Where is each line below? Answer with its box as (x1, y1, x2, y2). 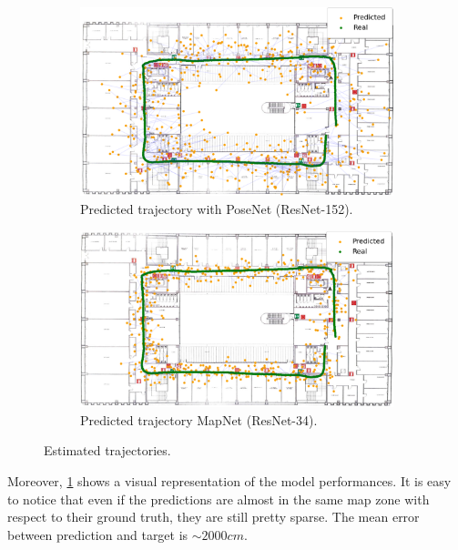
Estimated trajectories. (44, 441, 171, 460)
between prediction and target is (7, 525, 188, 544)
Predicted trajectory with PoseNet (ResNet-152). (80, 199, 353, 218)
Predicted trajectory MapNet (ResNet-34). (80, 410, 318, 429)
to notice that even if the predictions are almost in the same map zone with (7, 489, 430, 508)
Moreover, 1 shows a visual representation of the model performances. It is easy (7, 472, 452, 491)
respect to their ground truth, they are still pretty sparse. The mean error (7, 507, 420, 526)
